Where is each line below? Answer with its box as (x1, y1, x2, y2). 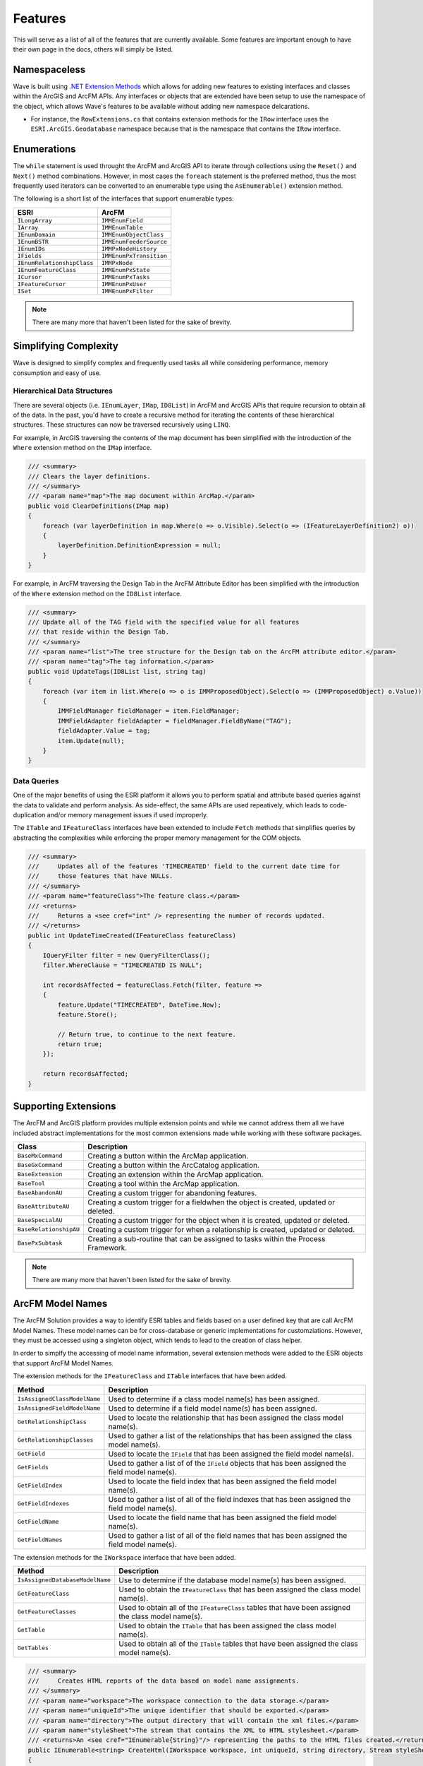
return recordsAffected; (42, 1070, 129, 1078)
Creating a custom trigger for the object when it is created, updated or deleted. (87, 1215, 350, 1225)
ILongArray (17, 216, 53, 224)
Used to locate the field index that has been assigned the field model (108, 1476, 337, 1486)
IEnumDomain (17, 230, 56, 238)
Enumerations (13, 143, 77, 155)
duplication (13, 810, 46, 819)
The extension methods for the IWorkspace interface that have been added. (13, 1553, 236, 1561)
